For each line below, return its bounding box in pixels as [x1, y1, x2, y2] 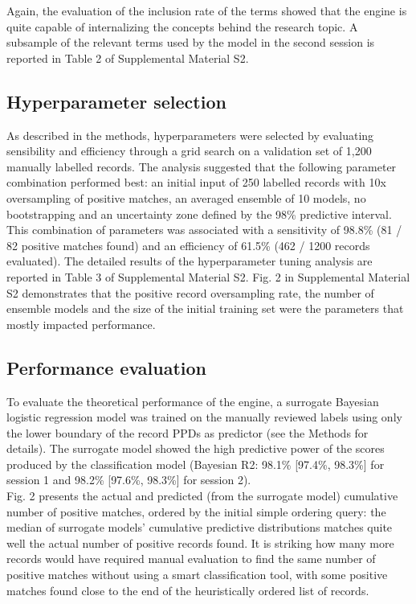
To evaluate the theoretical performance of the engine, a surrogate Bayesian [6, 392, 379, 409]
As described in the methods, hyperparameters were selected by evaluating [6, 126, 374, 143]
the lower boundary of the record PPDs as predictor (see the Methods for [6, 424, 369, 441]
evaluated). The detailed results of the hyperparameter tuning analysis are [6, 253, 373, 269]
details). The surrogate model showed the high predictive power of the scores [6, 440, 385, 457]
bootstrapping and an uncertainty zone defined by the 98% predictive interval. [6, 205, 392, 222]
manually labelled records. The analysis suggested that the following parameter [6, 158, 397, 175]
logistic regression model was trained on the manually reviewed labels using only [6, 409, 402, 425]
